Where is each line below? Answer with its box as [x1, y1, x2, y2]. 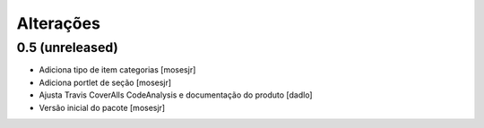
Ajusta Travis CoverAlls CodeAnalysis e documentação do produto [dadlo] [39, 90, 313, 100]
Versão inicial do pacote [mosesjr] [39, 102, 166, 113]
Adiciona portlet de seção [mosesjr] [39, 77, 172, 88]
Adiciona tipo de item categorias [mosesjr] [39, 64, 196, 75]
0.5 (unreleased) [16, 39, 118, 55]
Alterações [16, 13, 100, 33]
